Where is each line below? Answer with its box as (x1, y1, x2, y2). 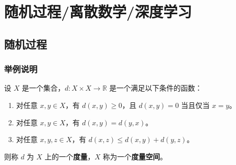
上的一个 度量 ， (44, 151, 95, 161)
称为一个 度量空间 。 (102, 151, 167, 161)
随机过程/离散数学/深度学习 (4, 1, 192, 22)
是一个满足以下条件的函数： (109, 82, 202, 93)
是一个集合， (21, 82, 65, 93)
